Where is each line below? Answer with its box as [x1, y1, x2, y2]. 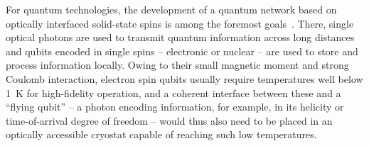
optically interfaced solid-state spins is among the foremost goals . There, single [6, 16, 354, 30]
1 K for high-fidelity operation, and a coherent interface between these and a [6, 85, 341, 100]
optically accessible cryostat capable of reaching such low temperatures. [6, 127, 317, 142]
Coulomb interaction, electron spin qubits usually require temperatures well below [6, 71, 363, 86]
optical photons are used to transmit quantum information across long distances [6, 30, 355, 45]
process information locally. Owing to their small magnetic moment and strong [6, 57, 349, 72]
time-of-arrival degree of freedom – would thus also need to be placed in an [6, 113, 333, 128]
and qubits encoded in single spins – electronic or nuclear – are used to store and [6, 43, 358, 58]
